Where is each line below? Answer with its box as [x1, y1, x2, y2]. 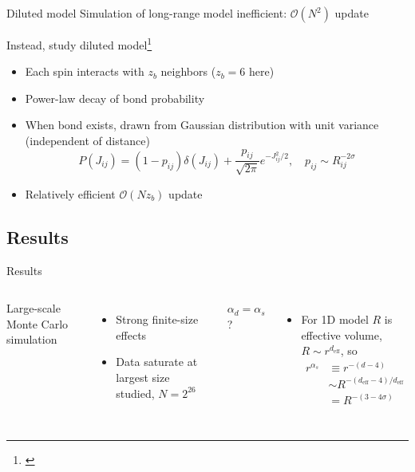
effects [116, 326, 147, 343]
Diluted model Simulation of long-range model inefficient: [6, 5, 287, 21]
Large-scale [6, 300, 61, 317]
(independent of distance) [25, 132, 150, 149]
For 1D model [301, 311, 369, 328]
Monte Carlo [6, 315, 69, 332]
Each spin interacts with [25, 63, 144, 80]
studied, [116, 384, 155, 401]
